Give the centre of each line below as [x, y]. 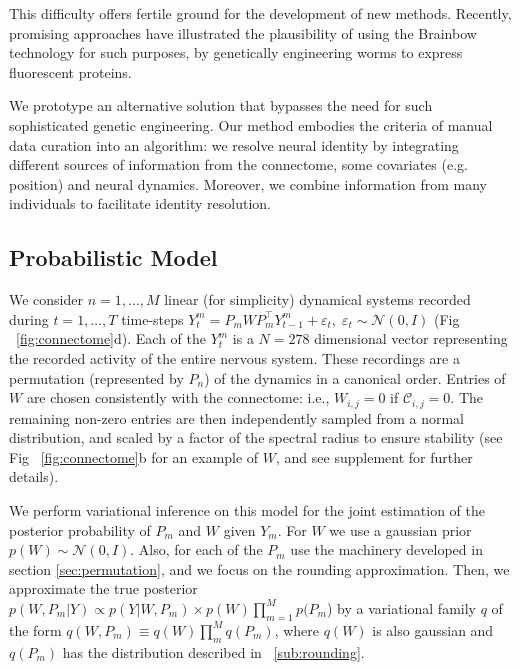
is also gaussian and [433, 629]
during [29, 318]
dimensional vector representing [411, 338]
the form [35, 629]
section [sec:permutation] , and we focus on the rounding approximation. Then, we [259, 568]
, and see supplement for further [374, 456]
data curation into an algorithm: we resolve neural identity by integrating [234, 144]
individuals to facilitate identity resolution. [140, 203]
